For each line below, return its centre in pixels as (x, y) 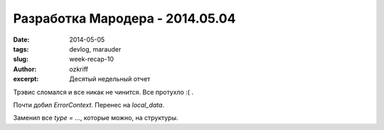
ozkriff (79, 69)
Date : (21, 40)
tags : (21, 49)
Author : (25, 69)
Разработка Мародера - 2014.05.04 (124, 18)
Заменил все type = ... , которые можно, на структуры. (96, 118)
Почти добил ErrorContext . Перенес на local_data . (89, 105)
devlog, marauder (95, 49)
